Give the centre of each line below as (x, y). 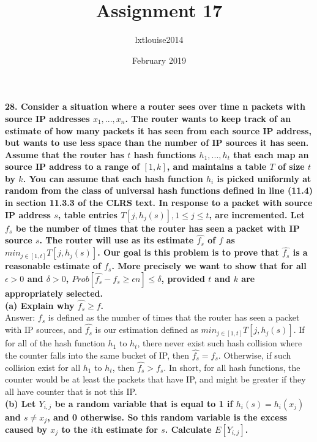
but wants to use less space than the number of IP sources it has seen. (157, 143)
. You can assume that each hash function (113, 178)
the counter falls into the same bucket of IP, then (97, 355)
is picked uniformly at (264, 178)
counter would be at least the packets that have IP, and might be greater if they (155, 379)
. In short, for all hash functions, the (232, 367)
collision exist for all (43, 367)
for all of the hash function (55, 343)
